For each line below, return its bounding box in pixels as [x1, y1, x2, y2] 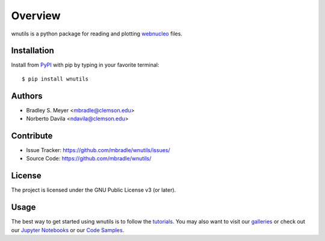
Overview [11, 9, 61, 22]
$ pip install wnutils [22, 75, 89, 82]
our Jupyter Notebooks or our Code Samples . [11, 226, 125, 234]
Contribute [11, 130, 53, 141]
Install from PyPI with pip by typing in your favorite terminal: [11, 61, 159, 69]
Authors [11, 91, 43, 101]
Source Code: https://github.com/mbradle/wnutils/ [26, 155, 152, 162]
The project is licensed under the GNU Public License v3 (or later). [11, 186, 176, 194]
